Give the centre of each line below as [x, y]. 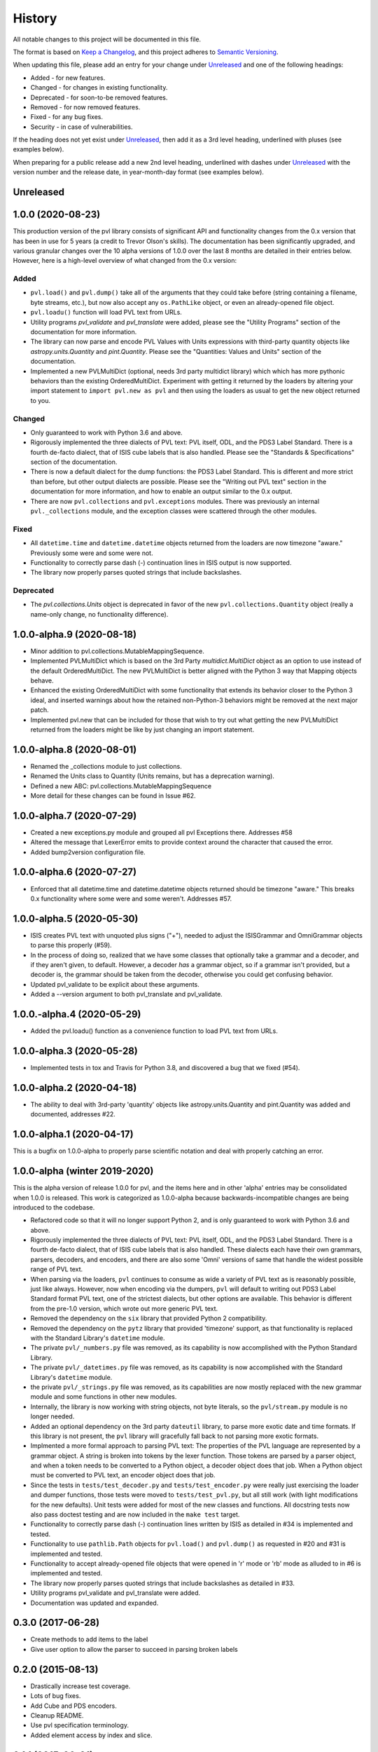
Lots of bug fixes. [56, 1696]
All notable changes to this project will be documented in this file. [107, 39]
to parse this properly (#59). [71, 945]
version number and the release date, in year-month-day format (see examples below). [138, 172]
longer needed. [52, 1416]
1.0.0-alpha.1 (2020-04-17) [73, 1134]
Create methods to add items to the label [89, 1639]
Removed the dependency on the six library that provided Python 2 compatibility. [149, 1318]
